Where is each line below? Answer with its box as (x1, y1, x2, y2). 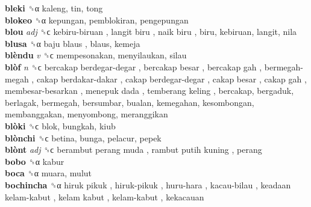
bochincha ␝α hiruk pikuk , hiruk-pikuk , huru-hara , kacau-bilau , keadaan (5, 178, 291, 191)
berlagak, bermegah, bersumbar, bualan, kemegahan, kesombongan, (5, 96, 254, 108)
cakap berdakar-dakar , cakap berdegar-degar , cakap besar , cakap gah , (36, 72, 307, 85)
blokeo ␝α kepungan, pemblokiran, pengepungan (5, 13, 189, 26)
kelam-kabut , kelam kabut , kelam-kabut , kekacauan (5, 190, 204, 203)
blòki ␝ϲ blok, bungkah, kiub (5, 119, 116, 132)
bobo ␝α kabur (5, 155, 64, 167)
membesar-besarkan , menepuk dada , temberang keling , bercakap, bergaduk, (5, 84, 294, 97)
